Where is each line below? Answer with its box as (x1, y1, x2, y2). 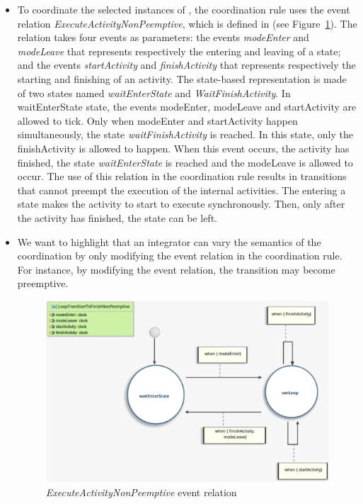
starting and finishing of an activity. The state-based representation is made (17, 71, 347, 86)
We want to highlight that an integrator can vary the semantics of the (17, 234, 321, 249)
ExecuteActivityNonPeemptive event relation (45, 484, 237, 499)
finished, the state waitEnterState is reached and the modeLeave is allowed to (17, 155, 353, 169)
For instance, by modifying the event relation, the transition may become (17, 262, 335, 276)
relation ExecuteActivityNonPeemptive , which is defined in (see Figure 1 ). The (17, 16, 357, 30)
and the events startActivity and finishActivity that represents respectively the (17, 57, 356, 72)
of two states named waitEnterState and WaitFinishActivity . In (17, 85, 291, 100)
